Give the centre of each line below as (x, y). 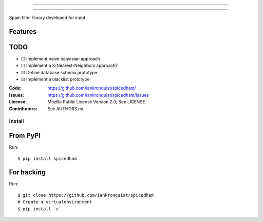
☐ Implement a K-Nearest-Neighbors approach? (69, 65)
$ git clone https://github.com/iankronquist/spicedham (86, 195)
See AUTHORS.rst (66, 109)
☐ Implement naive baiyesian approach (61, 59)
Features (23, 31)
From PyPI (25, 136)
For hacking (27, 172)
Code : (15, 88)
